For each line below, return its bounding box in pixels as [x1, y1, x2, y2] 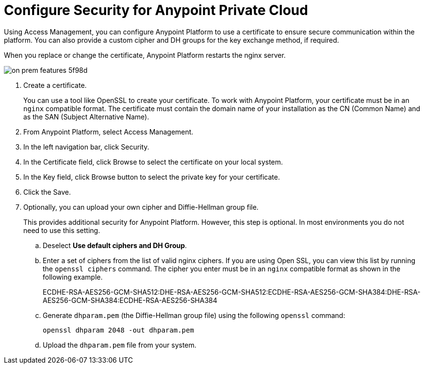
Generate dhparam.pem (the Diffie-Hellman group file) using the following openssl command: [43, 311, 345, 319]
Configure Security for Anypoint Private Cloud [4, 2, 308, 18]
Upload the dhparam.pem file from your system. [43, 340, 196, 349]
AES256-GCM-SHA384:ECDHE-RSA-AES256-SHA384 [43, 296, 217, 304]
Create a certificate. [23, 81, 87, 89]
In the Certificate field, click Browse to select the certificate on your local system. [23, 157, 283, 166]
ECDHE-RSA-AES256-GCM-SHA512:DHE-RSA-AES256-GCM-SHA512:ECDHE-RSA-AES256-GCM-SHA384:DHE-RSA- [43, 287, 421, 296]
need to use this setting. [23, 226, 100, 234]
